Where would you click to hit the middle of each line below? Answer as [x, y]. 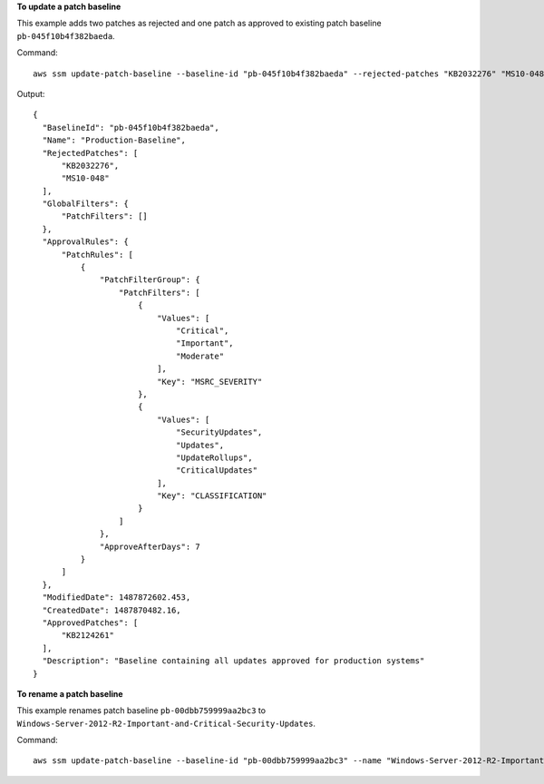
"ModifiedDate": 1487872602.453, [117, 598]
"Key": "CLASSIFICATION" [212, 496]
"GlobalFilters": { [85, 204]
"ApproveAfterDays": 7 [151, 546]
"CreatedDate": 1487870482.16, [112, 610]
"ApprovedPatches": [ [90, 622]
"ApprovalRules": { [85, 242]
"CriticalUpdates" [217, 470]
